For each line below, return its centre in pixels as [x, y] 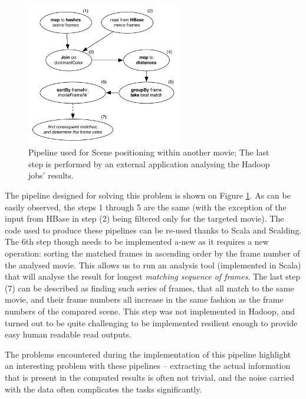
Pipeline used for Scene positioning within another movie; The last [149, 152]
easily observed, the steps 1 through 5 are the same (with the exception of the [146, 207]
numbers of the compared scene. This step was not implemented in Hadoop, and [150, 311]
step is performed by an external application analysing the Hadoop [149, 163]
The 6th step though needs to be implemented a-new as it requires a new [137, 241]
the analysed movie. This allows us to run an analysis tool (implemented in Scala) [153, 265]
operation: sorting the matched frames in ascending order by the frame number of [152, 253]
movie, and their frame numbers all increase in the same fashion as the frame [144, 299]
